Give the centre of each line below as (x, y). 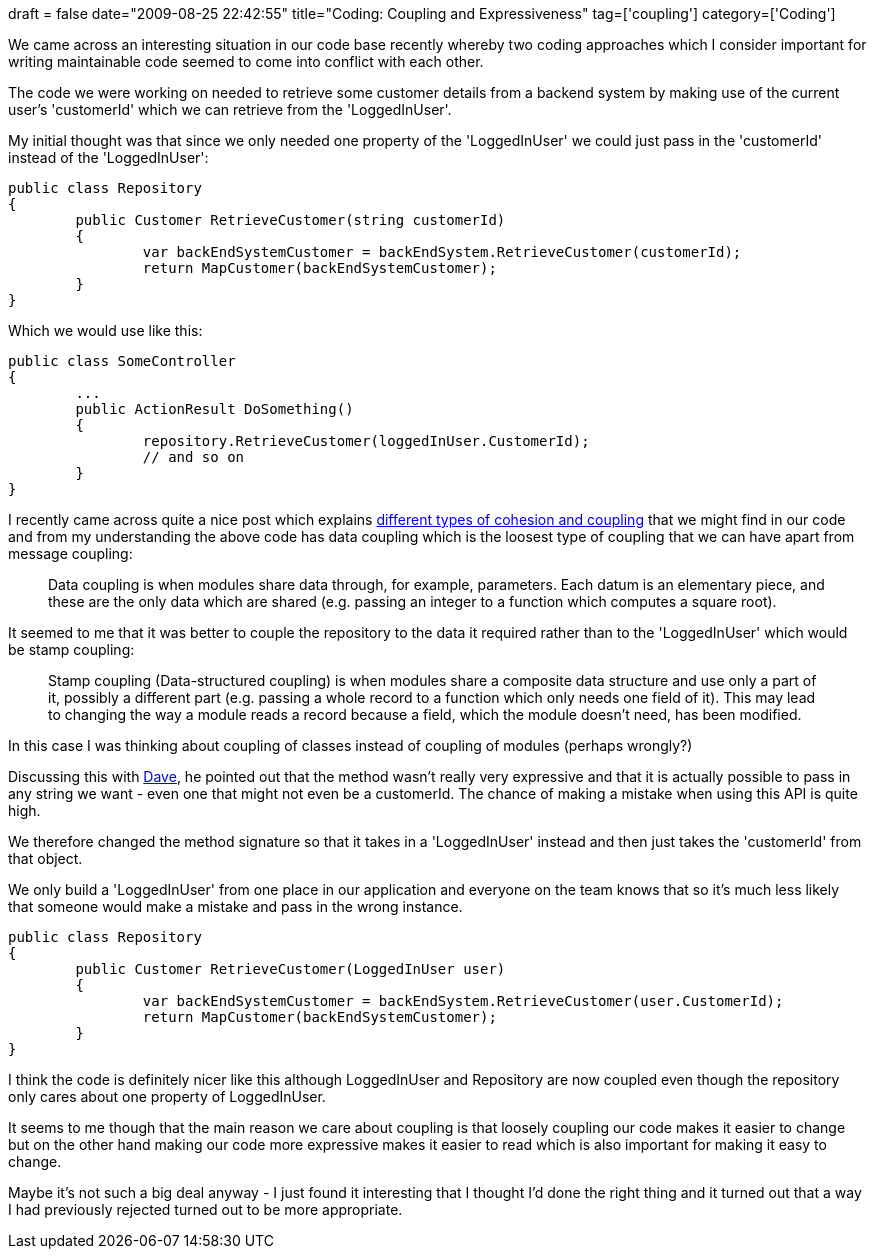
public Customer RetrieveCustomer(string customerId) (290, 220)
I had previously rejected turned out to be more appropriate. (205, 1209)
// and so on (193, 457)
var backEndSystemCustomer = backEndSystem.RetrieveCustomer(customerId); (442, 252)
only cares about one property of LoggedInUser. (167, 1096)
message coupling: (70, 553)
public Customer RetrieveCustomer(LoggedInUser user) (290, 969)
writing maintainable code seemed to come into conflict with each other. (246, 61)
